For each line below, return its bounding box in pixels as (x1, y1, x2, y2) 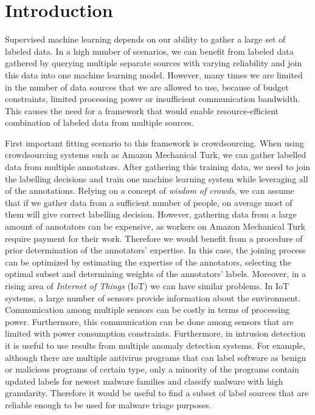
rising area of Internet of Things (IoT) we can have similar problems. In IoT (5, 280, 289, 292)
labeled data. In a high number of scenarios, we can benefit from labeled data (5, 44, 294, 57)
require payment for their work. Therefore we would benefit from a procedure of (5, 232, 303, 244)
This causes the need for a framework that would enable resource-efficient (5, 104, 279, 117)
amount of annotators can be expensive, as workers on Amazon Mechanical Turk (5, 220, 305, 233)
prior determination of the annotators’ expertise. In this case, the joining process (5, 244, 306, 256)
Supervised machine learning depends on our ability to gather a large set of (5, 33, 286, 46)
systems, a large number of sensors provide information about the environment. (5, 291, 301, 304)
